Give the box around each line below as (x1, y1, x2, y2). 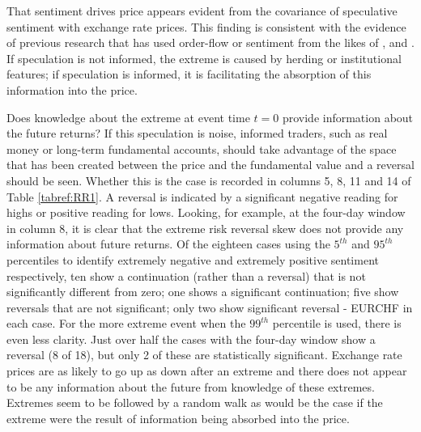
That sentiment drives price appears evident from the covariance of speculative (6, 2, 398, 19)
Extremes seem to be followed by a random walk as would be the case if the (6, 394, 383, 411)
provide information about (282, 108, 414, 125)
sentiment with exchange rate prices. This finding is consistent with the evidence (6, 18, 406, 35)
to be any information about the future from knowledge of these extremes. (6, 378, 375, 395)
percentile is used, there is (272, 315, 402, 332)
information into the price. (6, 81, 138, 98)
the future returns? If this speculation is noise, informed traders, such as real (6, 125, 388, 142)
